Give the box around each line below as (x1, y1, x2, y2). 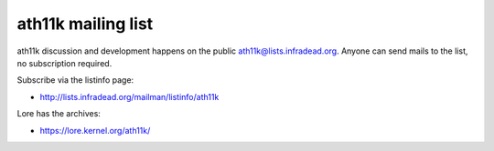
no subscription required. (16, 57, 113, 68)
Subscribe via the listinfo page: (16, 75, 134, 86)
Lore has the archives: (16, 108, 101, 119)
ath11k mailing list (16, 14, 154, 34)
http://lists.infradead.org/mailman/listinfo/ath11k (39, 91, 220, 102)
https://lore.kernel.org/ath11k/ (39, 125, 151, 136)
